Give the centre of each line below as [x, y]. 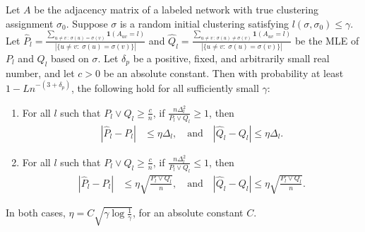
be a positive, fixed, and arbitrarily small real [231, 58]
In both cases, [36, 213]
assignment [30, 23]
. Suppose [87, 23]
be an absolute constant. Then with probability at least [223, 72]
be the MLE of [327, 40]
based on [70, 58]
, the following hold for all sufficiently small [165, 87]
